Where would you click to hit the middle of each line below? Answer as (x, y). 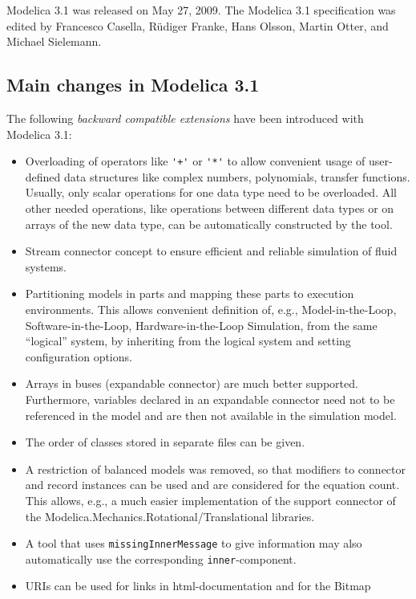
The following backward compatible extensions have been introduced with (185, 118)
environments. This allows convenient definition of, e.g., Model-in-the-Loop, (211, 309)
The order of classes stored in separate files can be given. (165, 442)
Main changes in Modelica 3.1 (133, 85)
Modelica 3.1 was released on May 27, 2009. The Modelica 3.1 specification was (201, 10)
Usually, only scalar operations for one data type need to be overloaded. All (211, 192)
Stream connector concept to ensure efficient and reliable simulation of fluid (211, 251)
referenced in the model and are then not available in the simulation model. (211, 415)
